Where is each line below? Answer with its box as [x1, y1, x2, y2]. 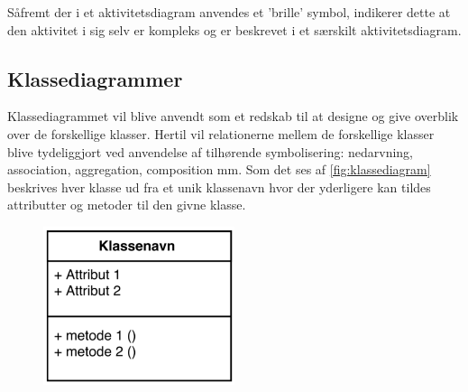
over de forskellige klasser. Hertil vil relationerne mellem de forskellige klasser [7, 124, 435, 143]
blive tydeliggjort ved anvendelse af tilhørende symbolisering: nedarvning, [7, 142, 414, 161]
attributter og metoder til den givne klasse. [7, 195, 246, 214]
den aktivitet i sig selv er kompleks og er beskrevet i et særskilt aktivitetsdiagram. [7, 20, 462, 39]
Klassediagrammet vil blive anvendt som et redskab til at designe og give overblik [7, 107, 459, 126]
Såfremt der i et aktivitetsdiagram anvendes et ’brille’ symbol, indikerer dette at [7, 3, 451, 21]
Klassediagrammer [7, 64, 183, 92]
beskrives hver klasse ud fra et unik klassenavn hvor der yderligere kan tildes [7, 177, 431, 196]
